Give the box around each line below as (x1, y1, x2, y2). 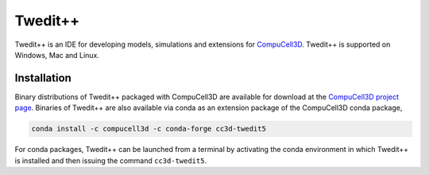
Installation (14, 71, 71, 85)
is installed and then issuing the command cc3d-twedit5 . (14, 155, 207, 165)
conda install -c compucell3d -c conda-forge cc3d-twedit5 (31, 124, 266, 134)
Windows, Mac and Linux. (14, 50, 99, 59)
